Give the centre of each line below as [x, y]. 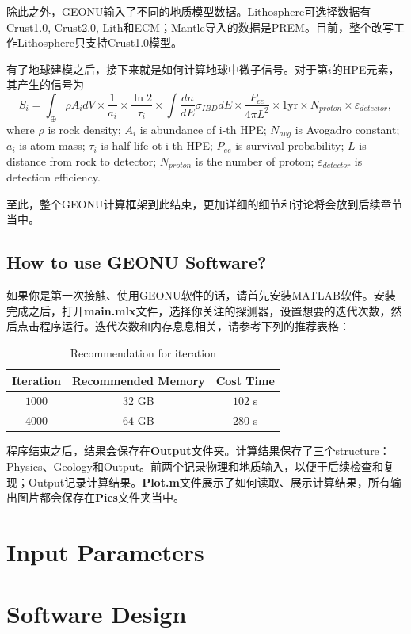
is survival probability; [290, 145]
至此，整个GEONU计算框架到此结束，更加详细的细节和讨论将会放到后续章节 [205, 203]
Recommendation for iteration [143, 353]
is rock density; [84, 129]
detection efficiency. [53, 177]
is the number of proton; [255, 160]
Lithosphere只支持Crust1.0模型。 [100, 42]
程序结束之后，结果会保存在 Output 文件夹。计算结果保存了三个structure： [198, 451]
